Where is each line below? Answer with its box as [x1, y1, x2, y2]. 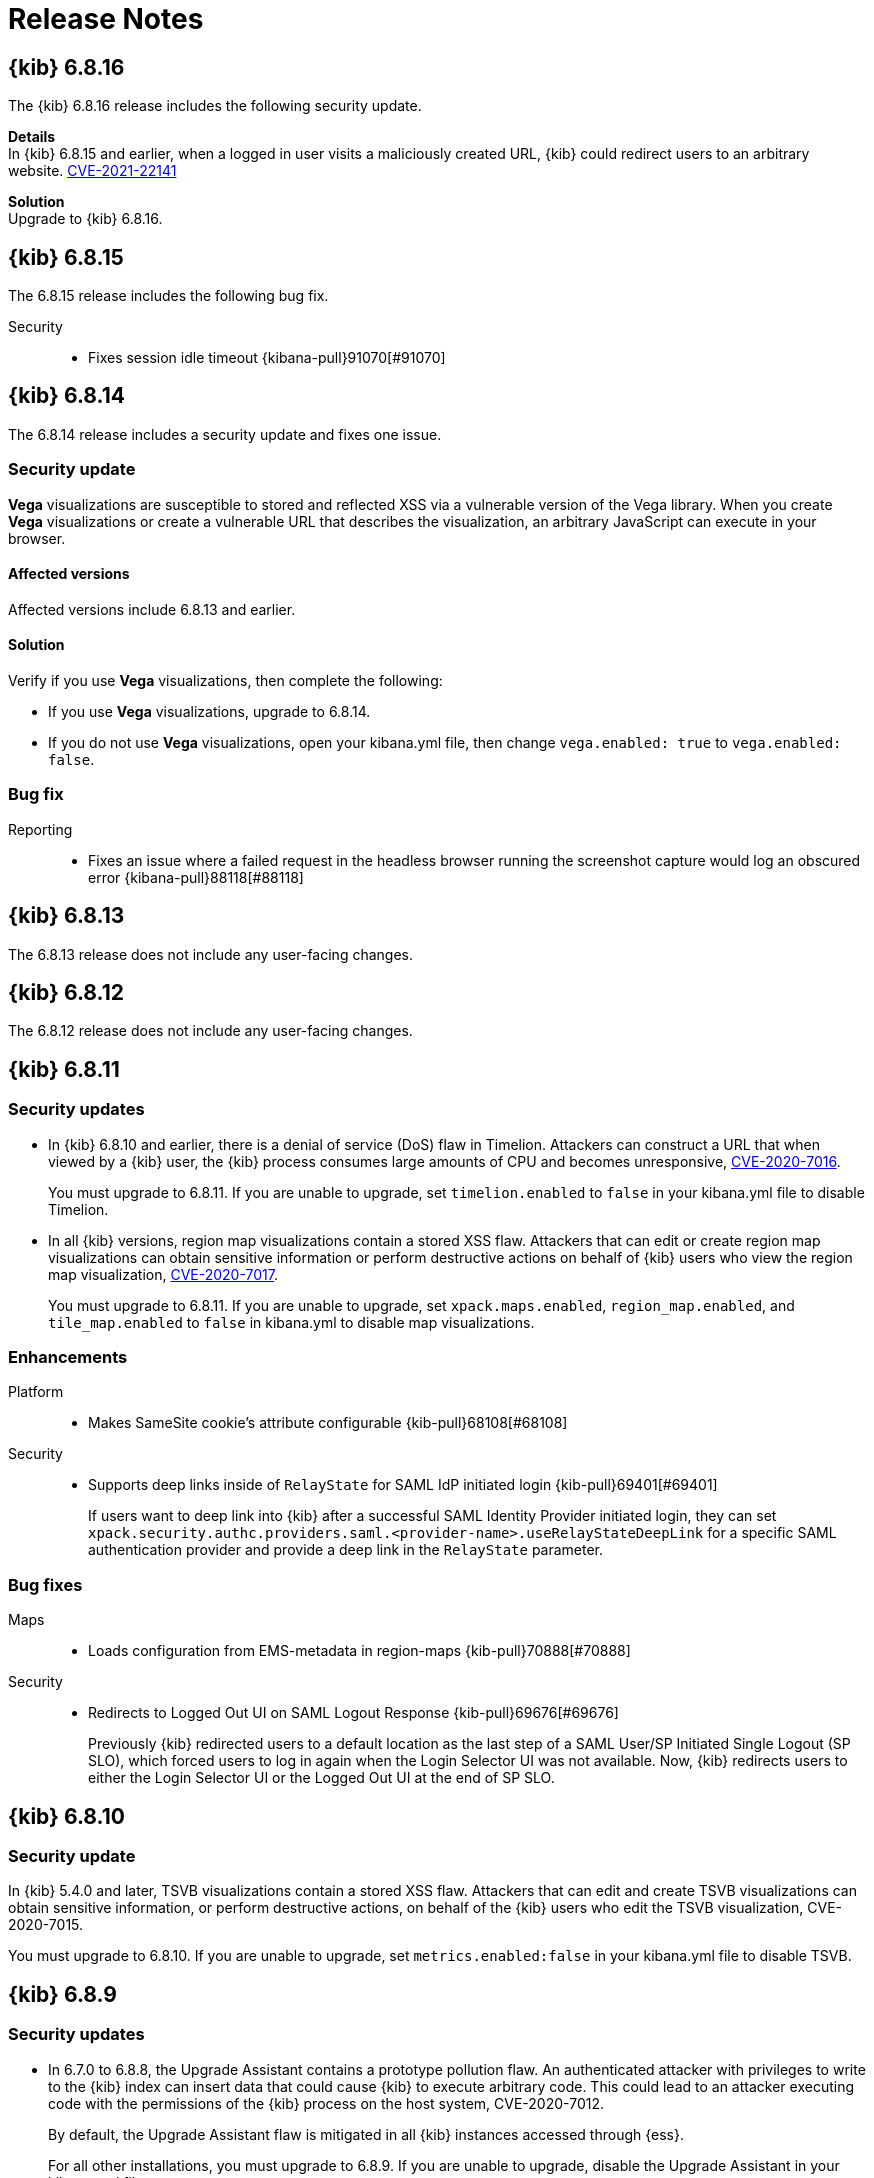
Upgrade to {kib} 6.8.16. [8, 210, 163, 228]
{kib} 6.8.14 [8, 383, 125, 409]
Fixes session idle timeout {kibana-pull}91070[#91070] [88, 349, 446, 367]
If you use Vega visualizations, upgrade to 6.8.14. [48, 703, 371, 721]
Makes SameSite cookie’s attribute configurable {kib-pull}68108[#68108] [88, 1414, 568, 1432]
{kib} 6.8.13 [8, 903, 125, 929]
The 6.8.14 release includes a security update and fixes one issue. [8, 425, 442, 443]
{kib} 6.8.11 [8, 1056, 120, 1082]
